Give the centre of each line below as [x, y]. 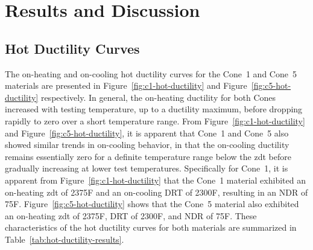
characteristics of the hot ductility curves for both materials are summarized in [151, 227]
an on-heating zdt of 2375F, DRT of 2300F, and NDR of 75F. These [131, 215]
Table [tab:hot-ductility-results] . [65, 239]
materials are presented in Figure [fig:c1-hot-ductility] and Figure [126, 85]
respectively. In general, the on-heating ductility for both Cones [158, 97]
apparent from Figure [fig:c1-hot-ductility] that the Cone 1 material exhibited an [155, 180]
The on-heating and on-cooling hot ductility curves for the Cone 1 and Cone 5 [151, 73]
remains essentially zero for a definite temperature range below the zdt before [148, 156]
